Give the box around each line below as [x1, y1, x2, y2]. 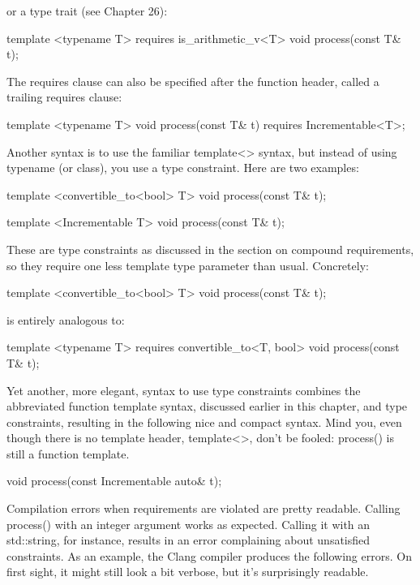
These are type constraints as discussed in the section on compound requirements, [6, 240, 414, 257]
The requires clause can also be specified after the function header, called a [6, 72, 379, 89]
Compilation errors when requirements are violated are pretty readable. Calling [6, 500, 401, 517]
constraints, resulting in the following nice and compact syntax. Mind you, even [6, 413, 402, 430]
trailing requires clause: [6, 88, 122, 105]
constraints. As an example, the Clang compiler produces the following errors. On [6, 547, 412, 564]
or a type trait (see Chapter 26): [6, 2, 168, 19]
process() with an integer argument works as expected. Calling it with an [6, 515, 371, 532]
